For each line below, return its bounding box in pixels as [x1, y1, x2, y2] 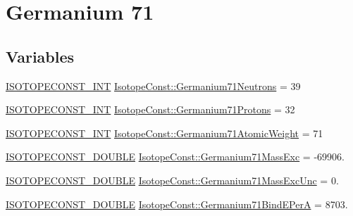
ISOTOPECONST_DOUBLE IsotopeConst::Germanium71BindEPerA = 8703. [6, 196, 348, 211]
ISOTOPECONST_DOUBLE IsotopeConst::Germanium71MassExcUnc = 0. [6, 172, 339, 187]
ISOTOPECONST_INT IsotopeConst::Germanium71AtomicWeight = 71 [6, 125, 323, 140]
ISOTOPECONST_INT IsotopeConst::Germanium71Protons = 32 [6, 102, 295, 117]
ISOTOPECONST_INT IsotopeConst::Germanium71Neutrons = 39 [6, 78, 301, 93]
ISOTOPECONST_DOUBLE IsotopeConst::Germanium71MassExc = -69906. [6, 149, 345, 164]
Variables [6, 45, 75, 67]
